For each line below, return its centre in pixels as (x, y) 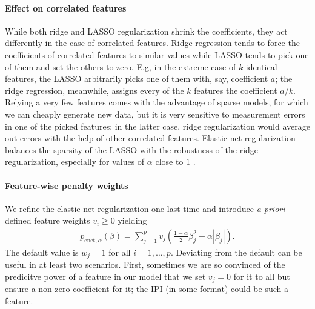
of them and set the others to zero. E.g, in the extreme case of (121, 66)
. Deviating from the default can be (236, 252)
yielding (132, 220)
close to (169, 161)
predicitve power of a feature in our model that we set (105, 276)
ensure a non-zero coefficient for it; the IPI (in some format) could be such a (147, 289)
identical (261, 66)
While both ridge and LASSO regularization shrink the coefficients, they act (146, 31)
